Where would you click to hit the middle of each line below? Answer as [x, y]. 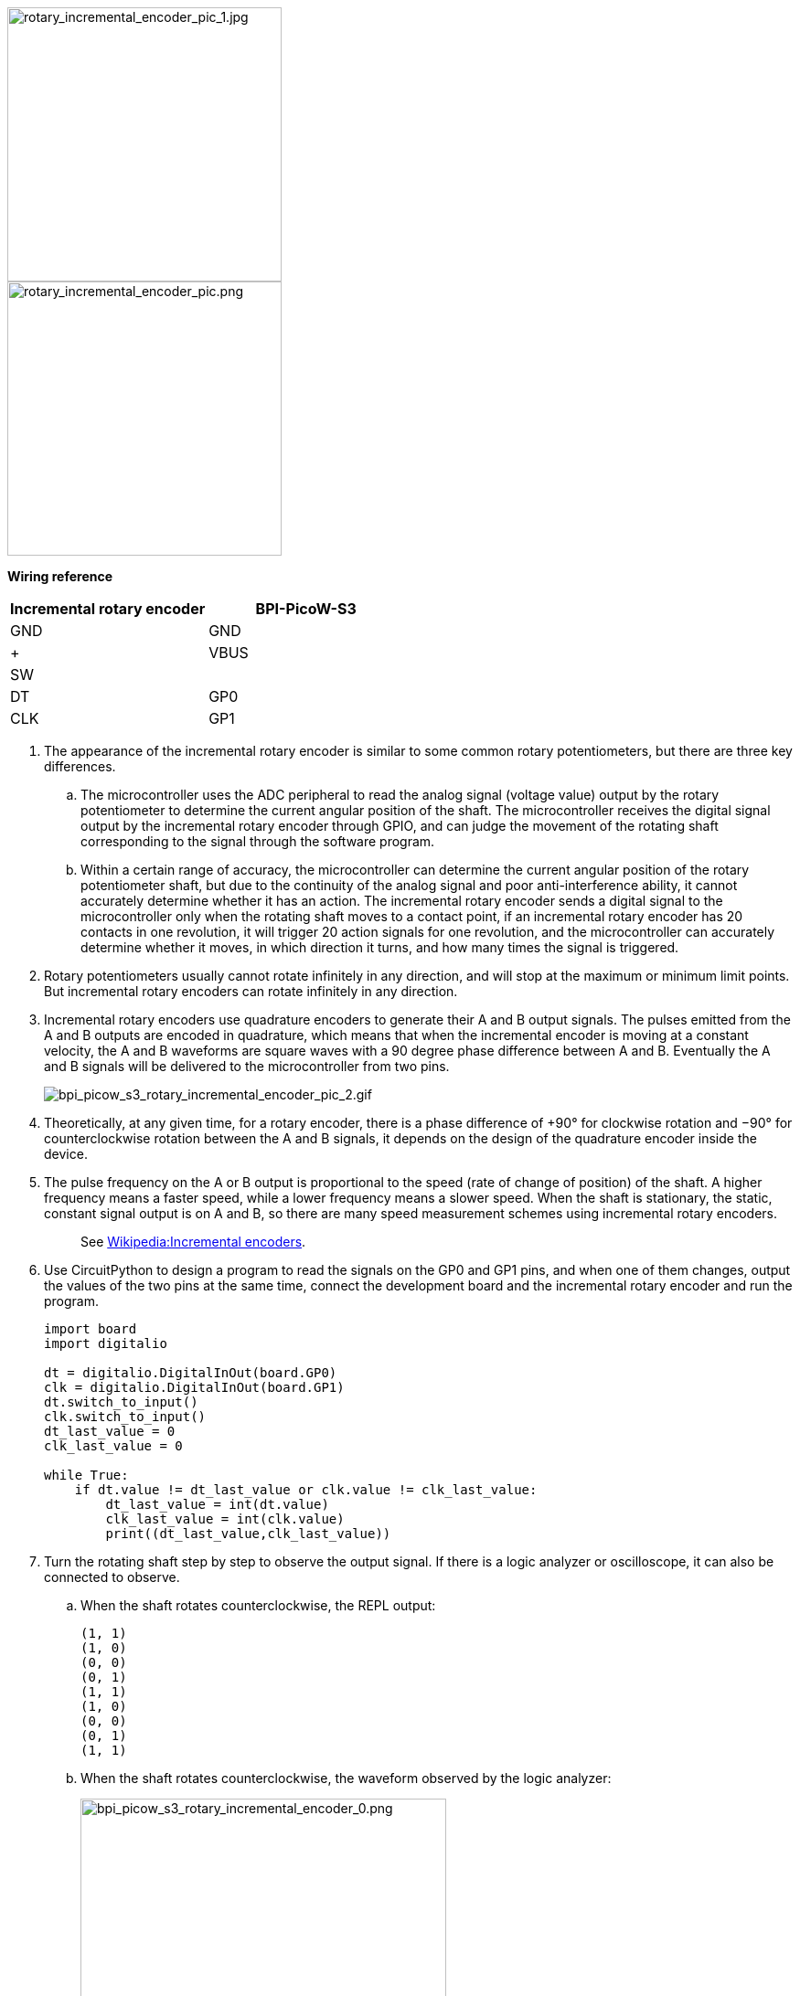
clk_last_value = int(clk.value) [225, 1519]
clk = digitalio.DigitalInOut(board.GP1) [194, 1387]
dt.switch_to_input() [121, 1402]
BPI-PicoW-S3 [306, 609]
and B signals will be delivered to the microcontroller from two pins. [247, 1066]
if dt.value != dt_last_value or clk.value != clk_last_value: [306, 1490]
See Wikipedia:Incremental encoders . [193, 1242]
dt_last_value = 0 [110, 1431]
